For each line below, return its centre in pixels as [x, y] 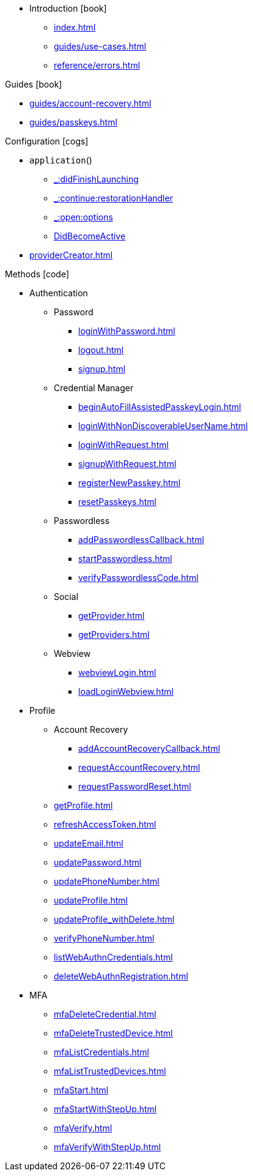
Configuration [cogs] [47, 141]
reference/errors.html [97, 65]
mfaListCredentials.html [101, 1052]
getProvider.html [112, 616]
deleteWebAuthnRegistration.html [121, 976]
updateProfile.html [91, 900]
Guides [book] [34, 84]
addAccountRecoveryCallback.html [149, 748]
